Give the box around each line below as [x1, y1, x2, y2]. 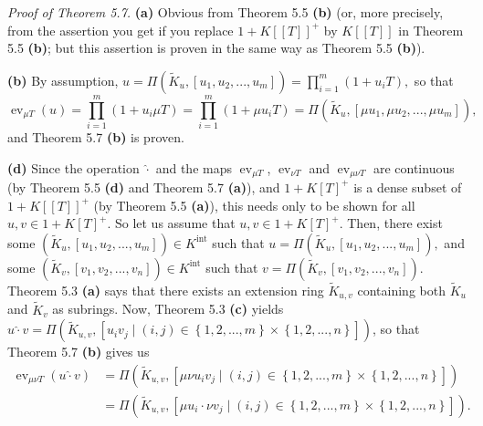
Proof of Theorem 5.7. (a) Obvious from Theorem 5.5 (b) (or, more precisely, [7, 3, 444, 21]
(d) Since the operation [7, 158, 140, 177]
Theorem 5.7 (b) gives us [7, 342, 150, 361]
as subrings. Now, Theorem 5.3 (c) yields [52, 299, 284, 318]
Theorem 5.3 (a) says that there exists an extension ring [7, 280, 324, 299]
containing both [357, 280, 446, 299]
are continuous [373, 158, 455, 177]
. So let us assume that [107, 213, 236, 233]
